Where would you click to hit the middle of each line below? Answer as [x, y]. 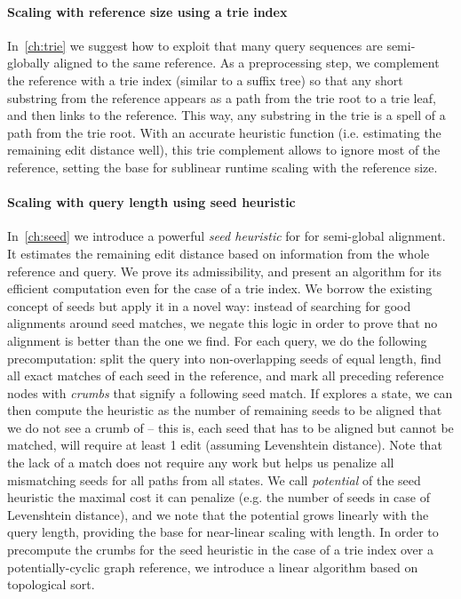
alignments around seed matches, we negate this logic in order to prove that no [223, 323]
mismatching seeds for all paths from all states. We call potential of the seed [214, 479]
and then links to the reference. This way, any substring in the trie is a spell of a [227, 115]
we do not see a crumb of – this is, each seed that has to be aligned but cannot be [230, 427]
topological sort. [51, 584]
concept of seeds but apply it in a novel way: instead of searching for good [209, 305]
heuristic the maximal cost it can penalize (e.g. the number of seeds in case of [219, 497]
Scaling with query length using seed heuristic [151, 202]
